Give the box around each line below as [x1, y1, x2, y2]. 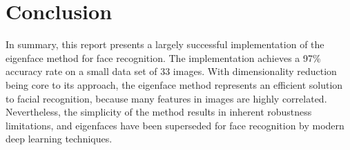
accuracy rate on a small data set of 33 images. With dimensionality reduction [6, 64, 337, 78]
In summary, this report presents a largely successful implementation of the [6, 37, 324, 52]
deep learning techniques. [6, 131, 113, 146]
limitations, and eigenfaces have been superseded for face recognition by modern [6, 118, 344, 132]
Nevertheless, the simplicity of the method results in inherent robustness [6, 105, 312, 119]
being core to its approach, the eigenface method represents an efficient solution [6, 77, 343, 92]
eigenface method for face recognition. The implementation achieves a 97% [6, 50, 321, 65]
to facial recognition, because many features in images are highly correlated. [6, 91, 327, 105]
